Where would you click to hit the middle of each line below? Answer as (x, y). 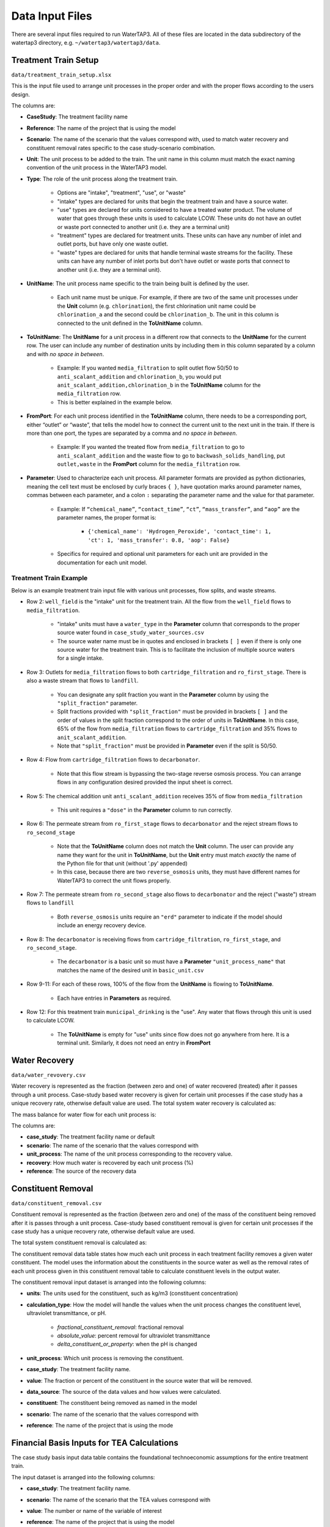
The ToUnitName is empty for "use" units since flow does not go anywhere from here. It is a (173, 1034)
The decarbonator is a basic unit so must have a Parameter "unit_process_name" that (171, 961)
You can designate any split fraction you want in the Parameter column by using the (163, 694)
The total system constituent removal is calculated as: (79, 1242)
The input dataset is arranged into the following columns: (83, 1477)
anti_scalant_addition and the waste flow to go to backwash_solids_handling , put (171, 456)
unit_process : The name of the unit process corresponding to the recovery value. (130, 1154)
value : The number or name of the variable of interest (94, 1511)
